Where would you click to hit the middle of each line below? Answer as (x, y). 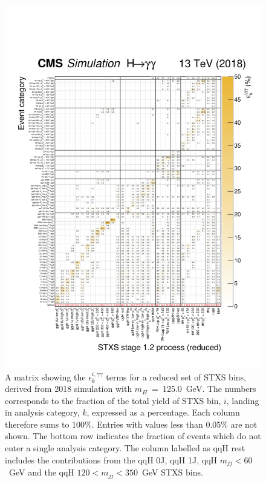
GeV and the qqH (41, 472)
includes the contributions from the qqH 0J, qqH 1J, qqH (111, 459)
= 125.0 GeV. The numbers (204, 389)
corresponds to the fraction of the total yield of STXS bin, (113, 400)
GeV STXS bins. (172, 472)
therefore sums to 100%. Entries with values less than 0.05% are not (131, 424)
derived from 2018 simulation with (69, 389)
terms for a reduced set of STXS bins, (176, 376)
